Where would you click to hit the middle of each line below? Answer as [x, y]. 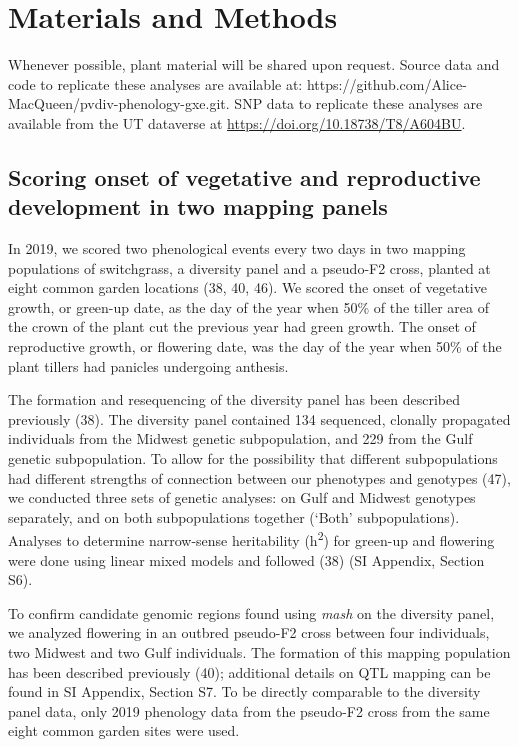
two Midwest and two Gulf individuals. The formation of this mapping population [259, 652]
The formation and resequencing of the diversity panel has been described [234, 399]
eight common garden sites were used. [124, 730]
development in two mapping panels [198, 206]
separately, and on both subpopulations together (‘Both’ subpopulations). [234, 516]
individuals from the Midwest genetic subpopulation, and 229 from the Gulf [240, 438]
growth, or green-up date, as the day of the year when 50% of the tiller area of [248, 306]
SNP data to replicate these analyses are [358, 103]
